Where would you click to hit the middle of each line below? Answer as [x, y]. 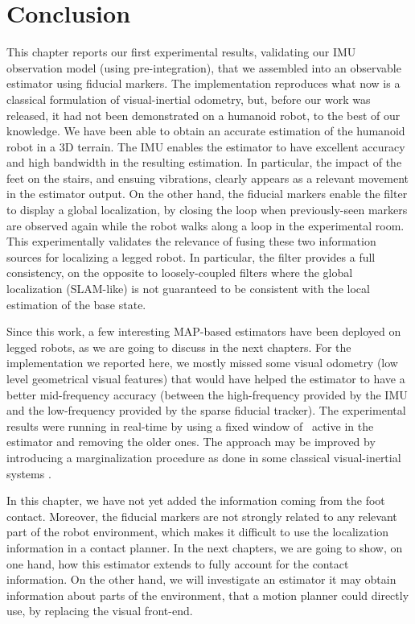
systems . [29, 473]
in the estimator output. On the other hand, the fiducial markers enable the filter [207, 194]
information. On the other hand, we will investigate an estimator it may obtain [201, 579]
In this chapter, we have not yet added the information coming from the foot [196, 500]
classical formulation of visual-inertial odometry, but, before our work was [189, 99]
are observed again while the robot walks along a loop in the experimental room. [205, 225]
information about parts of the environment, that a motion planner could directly [208, 595]
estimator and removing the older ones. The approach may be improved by [191, 442]
